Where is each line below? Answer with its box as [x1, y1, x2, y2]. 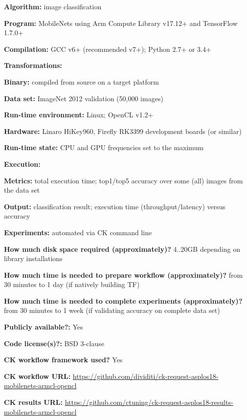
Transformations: [4, 60, 62, 70]
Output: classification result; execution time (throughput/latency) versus [4, 201, 226, 211]
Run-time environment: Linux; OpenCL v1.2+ [4, 110, 154, 120]
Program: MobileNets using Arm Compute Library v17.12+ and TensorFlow [4, 18, 238, 28]
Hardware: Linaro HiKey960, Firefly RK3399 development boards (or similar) [4, 126, 242, 136]
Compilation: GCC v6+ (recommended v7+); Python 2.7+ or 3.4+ [4, 44, 211, 54]
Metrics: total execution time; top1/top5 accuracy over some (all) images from [4, 175, 243, 185]
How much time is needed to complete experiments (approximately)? [4, 295, 243, 306]
